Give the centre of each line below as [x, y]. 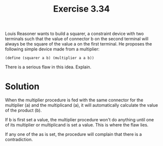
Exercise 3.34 [81, 9]
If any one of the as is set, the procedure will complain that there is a [73, 134]
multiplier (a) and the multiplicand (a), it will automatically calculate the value [81, 105]
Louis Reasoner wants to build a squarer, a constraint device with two [74, 34]
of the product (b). [24, 111]
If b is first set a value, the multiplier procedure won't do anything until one [80, 120]
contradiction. [19, 140]
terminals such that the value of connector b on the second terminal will [77, 39]
